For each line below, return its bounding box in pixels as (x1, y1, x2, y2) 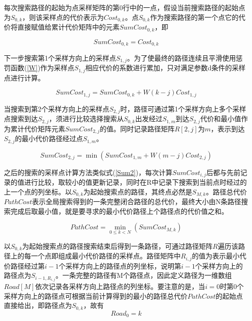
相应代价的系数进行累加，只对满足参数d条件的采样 (85, 63, 246, 73)
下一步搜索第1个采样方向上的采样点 (4, 52, 116, 63)
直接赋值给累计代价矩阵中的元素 (17, 22, 119, 32)
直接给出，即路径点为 (4, 300, 72, 310)
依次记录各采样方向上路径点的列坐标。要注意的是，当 (35, 281, 205, 291)
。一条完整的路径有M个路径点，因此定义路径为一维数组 (55, 270, 232, 280)
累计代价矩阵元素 (10, 123, 65, 133)
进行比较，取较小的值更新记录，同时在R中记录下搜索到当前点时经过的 (24, 177, 247, 187)
